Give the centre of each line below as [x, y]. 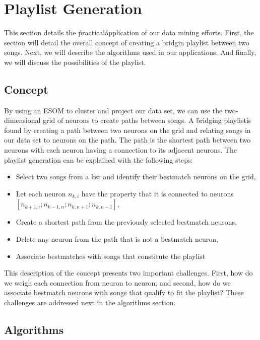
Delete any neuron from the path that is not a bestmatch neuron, [117, 239]
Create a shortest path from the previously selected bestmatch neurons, [126, 222]
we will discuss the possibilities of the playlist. [75, 62]
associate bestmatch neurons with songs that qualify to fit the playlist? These [124, 292]
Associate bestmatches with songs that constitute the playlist [111, 256]
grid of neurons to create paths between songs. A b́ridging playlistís [147, 120]
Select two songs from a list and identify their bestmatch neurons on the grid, [136, 177]
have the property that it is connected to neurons [157, 193]
